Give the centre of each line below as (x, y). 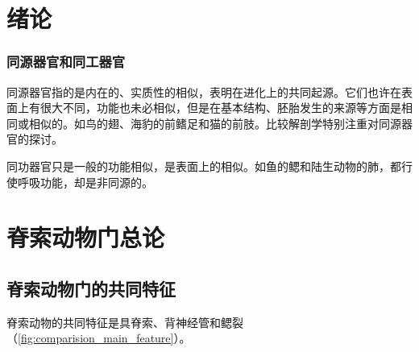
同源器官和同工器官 (66, 62)
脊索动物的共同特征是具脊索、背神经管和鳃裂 (125, 322)
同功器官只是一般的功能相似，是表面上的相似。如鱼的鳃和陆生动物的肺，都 (204, 166)
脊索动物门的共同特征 (91, 288)
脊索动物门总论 (86, 237)
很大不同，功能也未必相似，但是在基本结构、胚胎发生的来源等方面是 (220, 108)
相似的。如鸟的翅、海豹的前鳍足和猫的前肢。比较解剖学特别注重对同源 (215, 123)
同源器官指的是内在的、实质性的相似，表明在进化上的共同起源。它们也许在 (204, 91)
